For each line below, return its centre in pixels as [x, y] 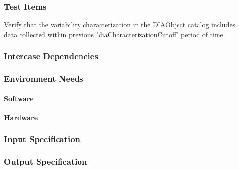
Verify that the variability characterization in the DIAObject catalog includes [120, 25]
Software [19, 98]
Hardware [21, 117]
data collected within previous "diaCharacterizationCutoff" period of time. [115, 34]
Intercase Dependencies [51, 56]
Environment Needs [44, 78]
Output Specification [46, 161]
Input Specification [42, 139]
